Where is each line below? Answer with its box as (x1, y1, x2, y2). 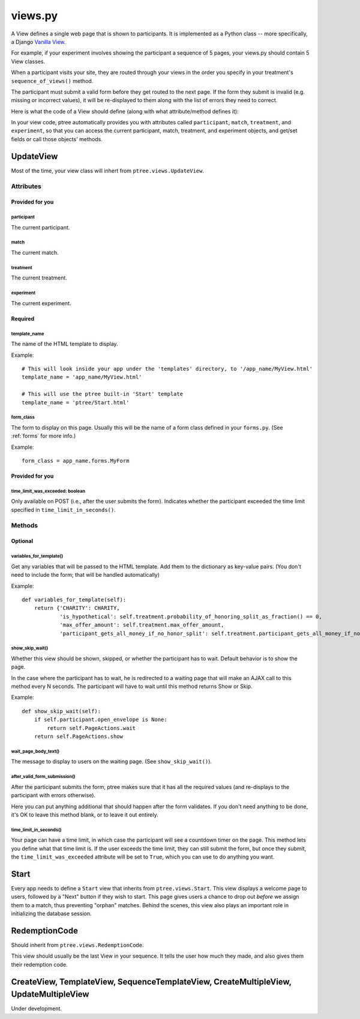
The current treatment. (11, 274, 67, 282)
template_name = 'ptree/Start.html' (22, 399, 130, 406)
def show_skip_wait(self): (22, 708, 101, 714)
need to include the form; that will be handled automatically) (11, 571, 160, 579)
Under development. (11, 1005, 62, 1012)
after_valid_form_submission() (11, 774, 76, 780)
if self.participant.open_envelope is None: (34, 716, 167, 723)
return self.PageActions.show (34, 733, 123, 740)
